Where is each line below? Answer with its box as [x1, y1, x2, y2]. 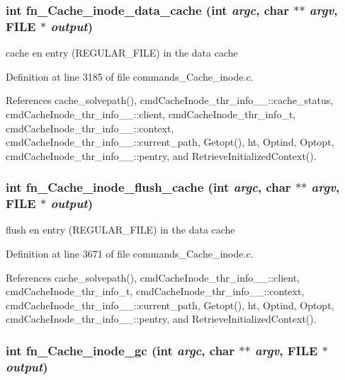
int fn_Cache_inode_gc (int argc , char [6, 341, 234, 359]
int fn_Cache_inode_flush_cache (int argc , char [6, 178, 291, 196]
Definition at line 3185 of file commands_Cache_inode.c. [6, 69, 254, 84]
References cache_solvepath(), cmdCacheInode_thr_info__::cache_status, [6, 93, 334, 108]
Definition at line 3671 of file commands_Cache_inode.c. [6, 246, 254, 261]
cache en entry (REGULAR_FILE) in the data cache [6, 45, 238, 60]
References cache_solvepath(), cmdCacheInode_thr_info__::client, [6, 270, 300, 284]
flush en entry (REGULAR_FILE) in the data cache [6, 222, 235, 237]
